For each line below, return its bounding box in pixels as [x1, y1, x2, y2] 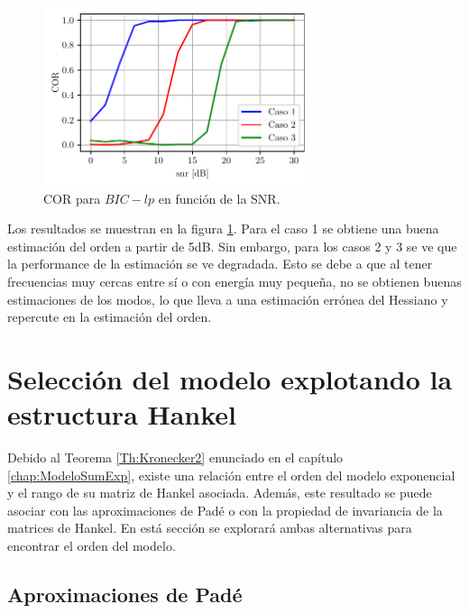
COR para [43, 188, 101, 207]
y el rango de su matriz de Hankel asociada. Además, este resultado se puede [7, 483, 432, 502]
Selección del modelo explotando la [7, 360, 453, 397]
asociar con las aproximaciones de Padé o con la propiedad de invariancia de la [7, 500, 443, 519]
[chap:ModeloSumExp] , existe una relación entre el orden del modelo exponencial [7, 465, 455, 484]
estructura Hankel [7, 396, 237, 433]
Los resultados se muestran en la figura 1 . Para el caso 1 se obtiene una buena [7, 219, 439, 238]
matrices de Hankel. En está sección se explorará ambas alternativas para [7, 518, 412, 537]
